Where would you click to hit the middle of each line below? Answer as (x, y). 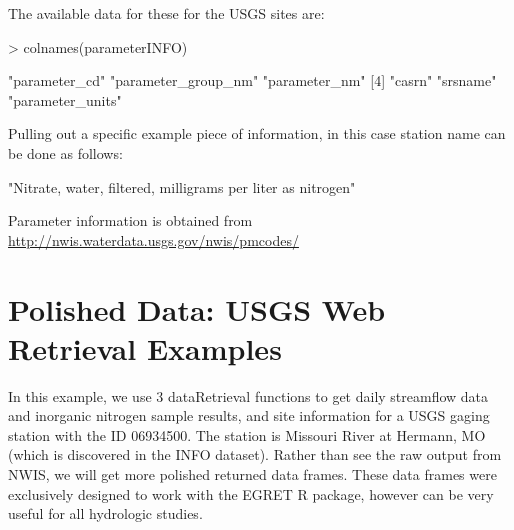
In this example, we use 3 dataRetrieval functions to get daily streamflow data (248, 395)
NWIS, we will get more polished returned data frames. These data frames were (252, 474)
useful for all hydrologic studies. (105, 513)
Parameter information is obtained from (130, 220)
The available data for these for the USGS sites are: (166, 13)
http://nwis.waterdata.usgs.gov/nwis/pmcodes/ (153, 239)
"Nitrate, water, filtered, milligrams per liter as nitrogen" (182, 186)
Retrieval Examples (145, 347)
